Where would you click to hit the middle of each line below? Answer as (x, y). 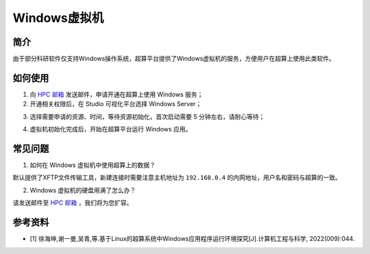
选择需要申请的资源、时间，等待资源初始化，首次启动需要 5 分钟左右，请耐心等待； (147, 116)
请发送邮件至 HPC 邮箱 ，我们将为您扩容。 (73, 203)
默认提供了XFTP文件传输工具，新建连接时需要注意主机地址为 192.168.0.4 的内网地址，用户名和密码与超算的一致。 (177, 177)
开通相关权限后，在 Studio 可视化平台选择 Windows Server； (116, 104)
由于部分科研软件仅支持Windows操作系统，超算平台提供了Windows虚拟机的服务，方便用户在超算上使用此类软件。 (174, 59)
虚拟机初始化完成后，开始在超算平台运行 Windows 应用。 (111, 129)
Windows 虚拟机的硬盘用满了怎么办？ (83, 190)
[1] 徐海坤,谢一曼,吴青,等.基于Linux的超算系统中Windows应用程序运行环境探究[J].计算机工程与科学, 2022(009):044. (193, 239)
